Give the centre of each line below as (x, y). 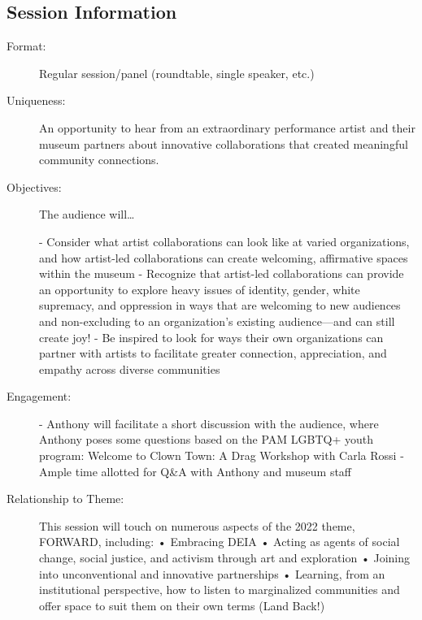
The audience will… (87, 214)
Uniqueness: (36, 100)
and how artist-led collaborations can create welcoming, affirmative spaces (224, 257)
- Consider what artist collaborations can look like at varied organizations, (224, 241)
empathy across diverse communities (130, 369)
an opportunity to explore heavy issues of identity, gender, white (200, 289)
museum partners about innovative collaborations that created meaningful (224, 143)
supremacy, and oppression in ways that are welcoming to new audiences (220, 305)
